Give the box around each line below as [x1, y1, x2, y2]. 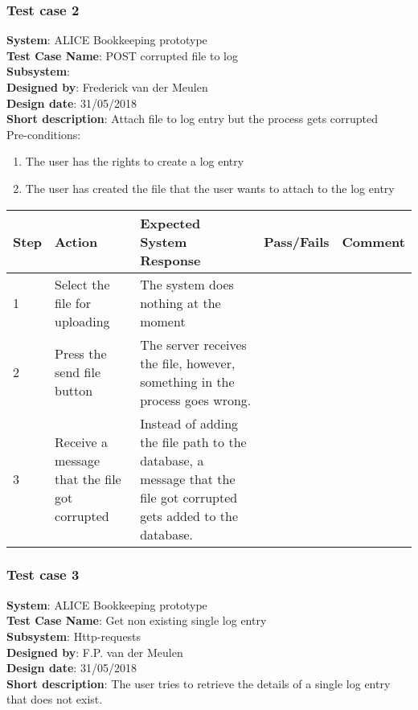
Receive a [55, 432, 109, 451]
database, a [140, 450, 204, 470]
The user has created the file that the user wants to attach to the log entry [25, 179, 395, 196]
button [55, 381, 93, 400]
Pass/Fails [264, 232, 330, 251]
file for [55, 293, 91, 312]
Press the [55, 344, 107, 363]
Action [55, 232, 98, 251]
